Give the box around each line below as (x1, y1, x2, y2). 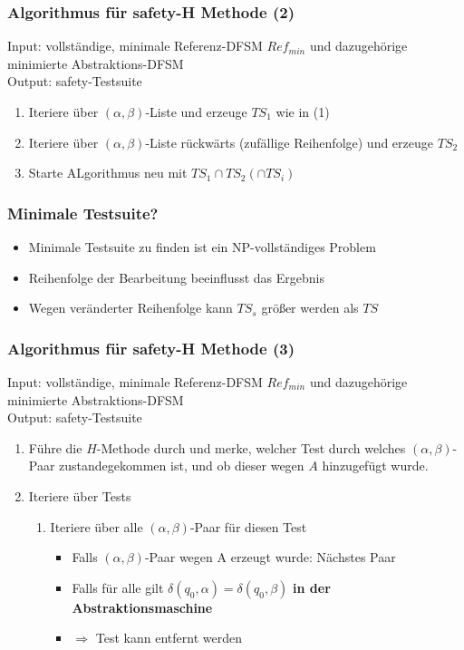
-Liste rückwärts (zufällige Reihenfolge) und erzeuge (145, 132, 434, 151)
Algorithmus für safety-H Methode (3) (7, 336, 295, 359)
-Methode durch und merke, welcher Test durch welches (96, 438, 406, 457)
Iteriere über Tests (28, 486, 131, 505)
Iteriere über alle (50, 517, 143, 536)
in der (293, 577, 331, 597)
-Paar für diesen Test (189, 517, 307, 536)
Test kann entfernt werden (95, 628, 242, 647)
